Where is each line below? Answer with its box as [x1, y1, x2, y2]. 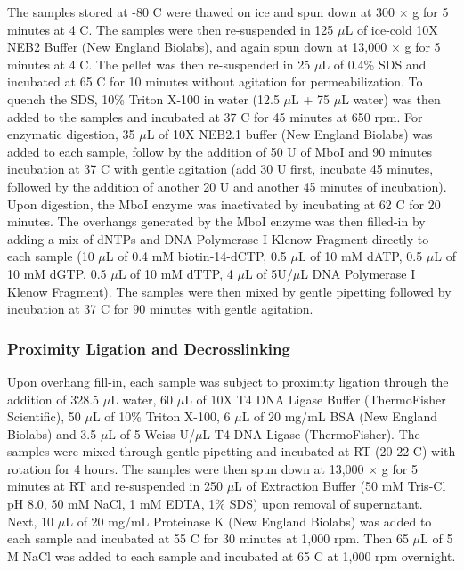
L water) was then [341, 89, 441, 108]
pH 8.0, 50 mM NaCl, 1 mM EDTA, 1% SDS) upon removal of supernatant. [7, 494, 423, 513]
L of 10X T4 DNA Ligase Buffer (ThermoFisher [184, 389, 446, 408]
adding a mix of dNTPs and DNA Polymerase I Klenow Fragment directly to [7, 229, 429, 248]
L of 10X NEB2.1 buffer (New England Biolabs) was [146, 125, 433, 143]
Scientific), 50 [7, 407, 81, 426]
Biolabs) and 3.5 [7, 424, 97, 443]
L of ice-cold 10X [345, 20, 438, 38]
